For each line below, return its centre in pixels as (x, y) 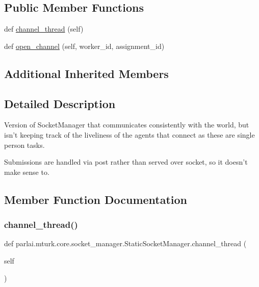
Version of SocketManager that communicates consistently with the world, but (127, 125)
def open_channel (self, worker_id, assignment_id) (84, 46)
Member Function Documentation (96, 199)
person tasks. (24, 145)
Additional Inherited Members (86, 73)
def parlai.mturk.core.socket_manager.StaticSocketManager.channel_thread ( (125, 243)
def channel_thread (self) (44, 29)
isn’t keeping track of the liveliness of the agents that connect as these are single (129, 134)
